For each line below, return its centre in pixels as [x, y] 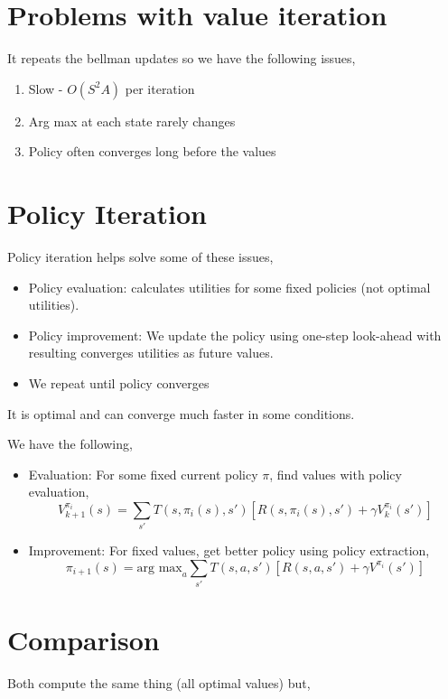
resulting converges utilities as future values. [151, 353]
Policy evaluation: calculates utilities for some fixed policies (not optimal [229, 287]
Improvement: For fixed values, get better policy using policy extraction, [229, 550]
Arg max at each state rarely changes [132, 121]
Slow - [46, 88]
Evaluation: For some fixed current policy [143, 474]
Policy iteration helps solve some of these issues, [140, 257]
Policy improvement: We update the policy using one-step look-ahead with [235, 335]
